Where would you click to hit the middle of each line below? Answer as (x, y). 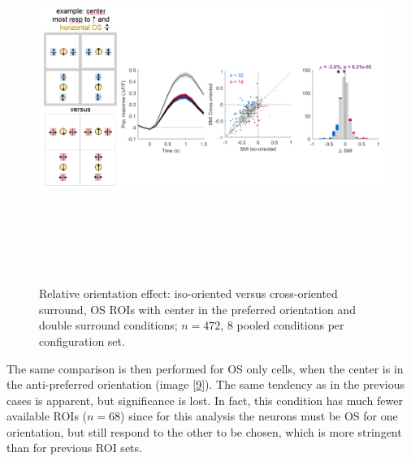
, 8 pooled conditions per (282, 325)
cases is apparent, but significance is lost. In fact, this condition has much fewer (205, 400)
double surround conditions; (108, 325)
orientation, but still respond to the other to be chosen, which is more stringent (204, 431)
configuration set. (82, 340)
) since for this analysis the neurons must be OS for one (259, 416)
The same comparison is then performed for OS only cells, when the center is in (205, 368)
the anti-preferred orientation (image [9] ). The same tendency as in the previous (206, 384)
